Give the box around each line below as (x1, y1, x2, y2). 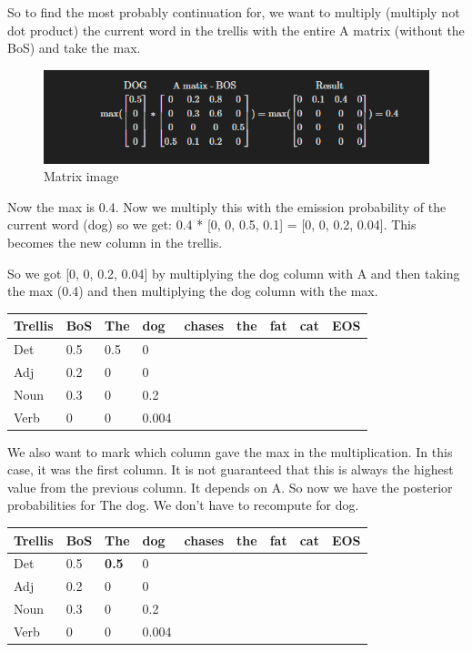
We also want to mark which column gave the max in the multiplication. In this (7, 442, 453, 461)
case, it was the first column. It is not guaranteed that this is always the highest (7, 460, 454, 479)
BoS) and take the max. (7, 38, 141, 57)
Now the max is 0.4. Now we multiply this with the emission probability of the (7, 197, 447, 216)
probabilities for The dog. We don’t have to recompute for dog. (7, 495, 359, 514)
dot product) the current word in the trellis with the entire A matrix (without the (7, 20, 465, 39)
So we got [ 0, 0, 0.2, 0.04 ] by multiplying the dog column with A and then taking (7, 263, 460, 282)
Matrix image (44, 167, 119, 186)
